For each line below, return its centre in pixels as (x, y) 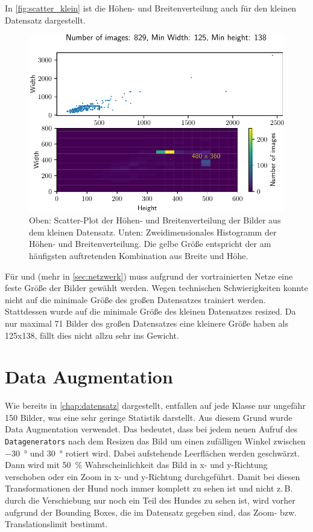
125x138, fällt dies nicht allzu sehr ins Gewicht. (92, 335)
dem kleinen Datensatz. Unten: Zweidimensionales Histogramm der (153, 232)
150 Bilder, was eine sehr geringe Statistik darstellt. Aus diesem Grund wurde (149, 417)
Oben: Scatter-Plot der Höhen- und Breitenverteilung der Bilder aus (155, 220)
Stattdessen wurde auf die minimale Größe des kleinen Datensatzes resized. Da (150, 311)
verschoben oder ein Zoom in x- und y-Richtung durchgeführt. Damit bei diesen (153, 476)
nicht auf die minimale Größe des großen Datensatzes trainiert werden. (135, 299)
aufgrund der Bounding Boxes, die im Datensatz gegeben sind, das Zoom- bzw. (151, 512)
